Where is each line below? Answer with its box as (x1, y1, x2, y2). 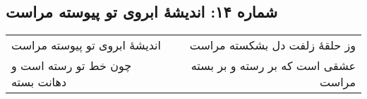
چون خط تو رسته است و (11, 57, 132, 74)
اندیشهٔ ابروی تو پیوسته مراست (11, 37, 161, 54)
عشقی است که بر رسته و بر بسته (191, 57, 356, 74)
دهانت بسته (11, 74, 67, 91)
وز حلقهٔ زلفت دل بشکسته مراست (189, 37, 356, 54)
